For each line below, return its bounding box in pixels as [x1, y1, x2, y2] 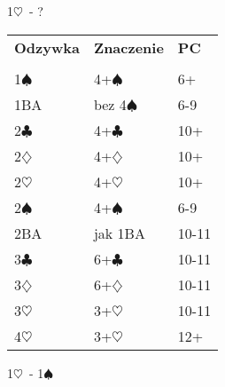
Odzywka [14, 36, 80, 58]
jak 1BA [93, 222, 145, 243]
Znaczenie [93, 36, 164, 58]
